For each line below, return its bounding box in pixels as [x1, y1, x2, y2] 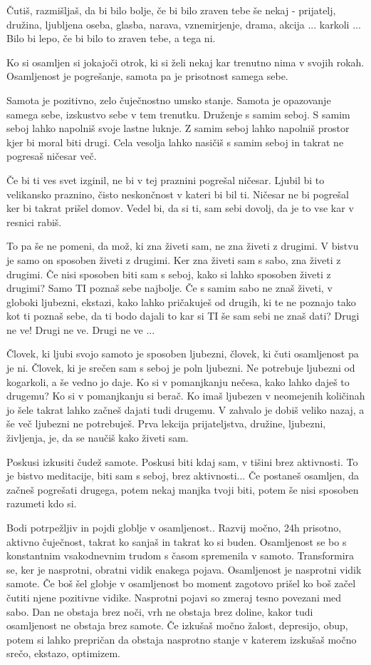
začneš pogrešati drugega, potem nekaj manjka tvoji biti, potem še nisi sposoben [6, 482, 359, 497]
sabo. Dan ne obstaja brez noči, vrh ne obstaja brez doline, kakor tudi [6, 604, 313, 619]
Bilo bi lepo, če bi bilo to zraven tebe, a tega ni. [6, 31, 216, 46]
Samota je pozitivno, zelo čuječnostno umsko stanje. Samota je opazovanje [6, 92, 331, 107]
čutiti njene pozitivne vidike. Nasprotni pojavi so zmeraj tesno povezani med [6, 589, 342, 604]
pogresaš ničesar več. [6, 148, 97, 163]
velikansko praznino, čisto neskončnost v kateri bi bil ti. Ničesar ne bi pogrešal [6, 186, 349, 201]
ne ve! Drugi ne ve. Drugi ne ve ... [6, 322, 155, 337]
